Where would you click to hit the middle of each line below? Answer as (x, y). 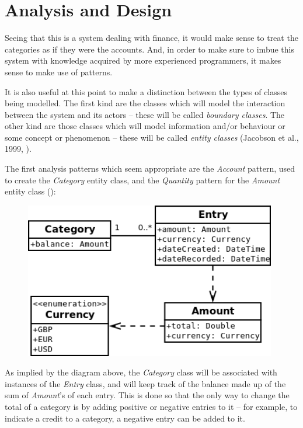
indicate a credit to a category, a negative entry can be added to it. (125, 418)
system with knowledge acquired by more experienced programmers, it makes (143, 60)
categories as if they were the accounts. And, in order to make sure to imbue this (149, 49)
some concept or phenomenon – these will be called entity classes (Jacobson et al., (152, 137)
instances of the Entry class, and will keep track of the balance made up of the (145, 383)
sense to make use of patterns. (59, 72)
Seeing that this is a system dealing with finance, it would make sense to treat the (151, 38)
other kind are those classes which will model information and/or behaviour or (145, 126)
